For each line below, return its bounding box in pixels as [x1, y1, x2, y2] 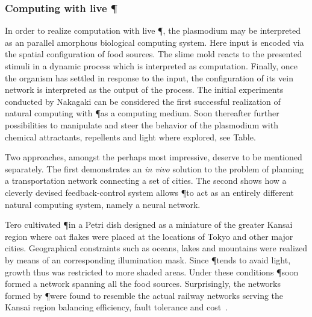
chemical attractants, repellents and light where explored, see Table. [5, 130, 256, 143]
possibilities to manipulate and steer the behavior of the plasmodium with [5, 118, 278, 131]
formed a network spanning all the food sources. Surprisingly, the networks [5, 277, 281, 290]
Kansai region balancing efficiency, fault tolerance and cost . [5, 301, 228, 313]
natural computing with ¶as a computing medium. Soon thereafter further [5, 107, 279, 119]
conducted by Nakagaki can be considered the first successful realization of [5, 95, 281, 107]
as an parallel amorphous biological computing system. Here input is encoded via [5, 36, 304, 48]
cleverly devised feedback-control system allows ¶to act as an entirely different [5, 186, 294, 198]
